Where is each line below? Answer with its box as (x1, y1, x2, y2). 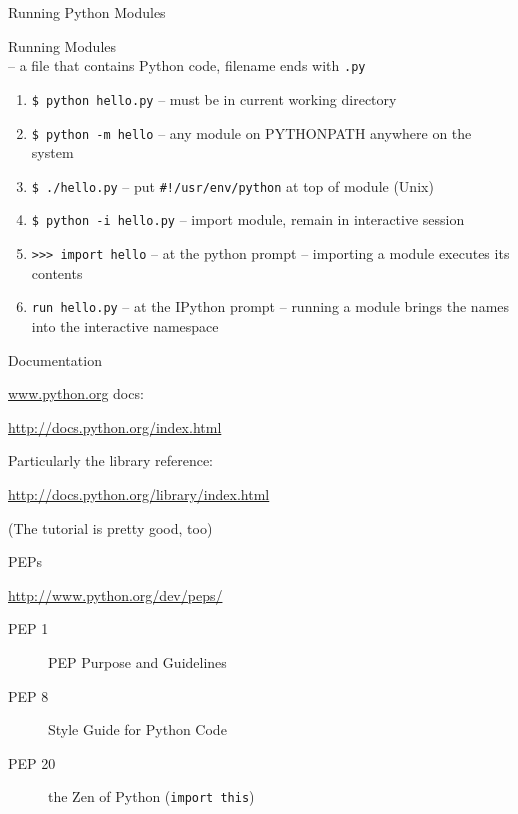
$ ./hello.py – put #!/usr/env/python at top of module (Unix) (31, 175, 434, 196)
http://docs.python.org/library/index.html (8, 483, 270, 504)
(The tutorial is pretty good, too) (8, 517, 213, 538)
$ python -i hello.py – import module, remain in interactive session (31, 209, 465, 230)
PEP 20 (8, 752, 56, 773)
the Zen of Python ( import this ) (48, 786, 255, 807)
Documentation (8, 349, 102, 370)
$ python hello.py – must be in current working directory (31, 88, 397, 109)
